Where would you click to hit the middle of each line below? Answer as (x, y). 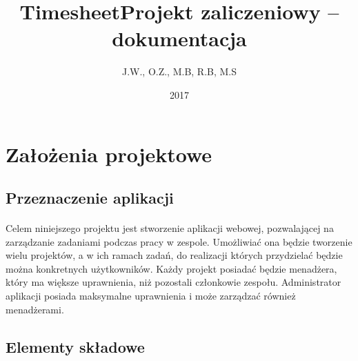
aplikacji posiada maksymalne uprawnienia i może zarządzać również (151, 296)
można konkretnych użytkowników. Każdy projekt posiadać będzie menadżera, (171, 268)
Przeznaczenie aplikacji (90, 198)
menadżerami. (35, 309)
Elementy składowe (75, 346)
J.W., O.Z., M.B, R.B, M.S (179, 71)
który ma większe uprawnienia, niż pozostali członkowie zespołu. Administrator (173, 282)
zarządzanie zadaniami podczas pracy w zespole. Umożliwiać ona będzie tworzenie (179, 241)
